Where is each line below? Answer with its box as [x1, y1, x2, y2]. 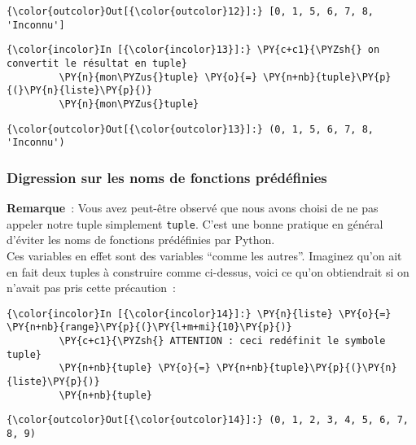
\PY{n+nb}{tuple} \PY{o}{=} [59, 362, 211, 374]
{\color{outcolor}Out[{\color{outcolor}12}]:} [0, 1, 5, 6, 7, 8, [7, 6, 374, 17]
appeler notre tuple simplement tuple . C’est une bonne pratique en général [7, 215, 383, 232]
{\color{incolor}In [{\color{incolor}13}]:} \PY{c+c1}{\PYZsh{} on [7, 44, 380, 56]
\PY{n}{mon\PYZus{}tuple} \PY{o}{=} [59, 71, 257, 83]
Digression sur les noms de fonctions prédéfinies [7, 167, 327, 187]
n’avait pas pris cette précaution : [7, 279, 176, 296]
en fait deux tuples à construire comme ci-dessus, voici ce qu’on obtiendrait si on [7, 263, 409, 280]
